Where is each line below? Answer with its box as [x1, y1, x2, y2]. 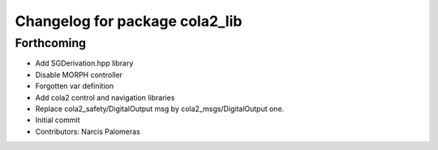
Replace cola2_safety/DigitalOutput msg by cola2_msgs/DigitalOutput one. [35, 104, 285, 114]
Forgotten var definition [35, 81, 114, 91]
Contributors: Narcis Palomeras [35, 126, 141, 136]
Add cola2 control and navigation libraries [35, 92, 175, 102]
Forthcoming [15, 36, 87, 50]
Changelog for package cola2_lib [15, 12, 243, 30]
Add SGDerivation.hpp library [35, 58, 134, 68]
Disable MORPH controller [35, 70, 123, 79]
